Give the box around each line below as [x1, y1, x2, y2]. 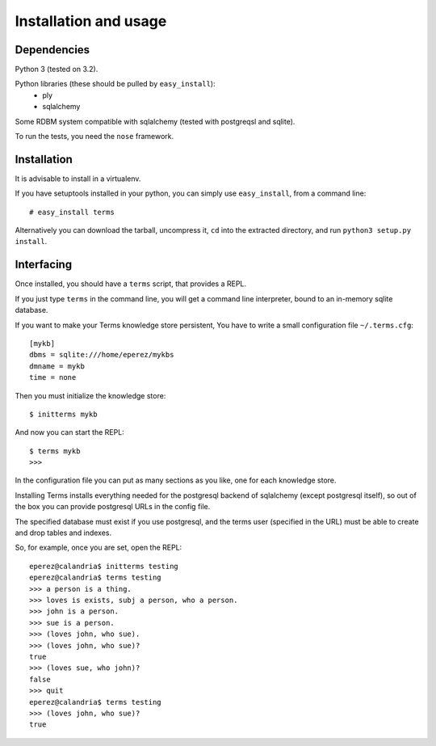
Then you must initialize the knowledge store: [15, 390, 166, 400]
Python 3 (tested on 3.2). [15, 65, 99, 74]
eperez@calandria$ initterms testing [29, 562, 179, 571]
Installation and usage [15, 12, 167, 30]
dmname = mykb [29, 361, 85, 371]
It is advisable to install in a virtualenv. [15, 174, 141, 183]
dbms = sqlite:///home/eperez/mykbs [29, 350, 174, 360]
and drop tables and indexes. [15, 528, 112, 537]
